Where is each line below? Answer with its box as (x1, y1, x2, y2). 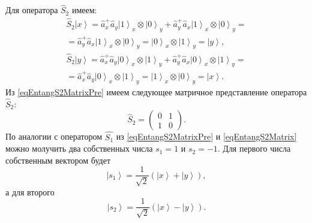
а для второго (5, 185, 55, 198)
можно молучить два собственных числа (5, 142, 153, 155)
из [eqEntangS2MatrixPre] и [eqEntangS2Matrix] (116, 130, 297, 143)
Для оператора (5, 4, 58, 16)
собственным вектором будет (5, 153, 111, 166)
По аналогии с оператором (5, 130, 103, 143)
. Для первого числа (217, 142, 291, 155)
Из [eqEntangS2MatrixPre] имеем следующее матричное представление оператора (5, 86, 307, 98)
